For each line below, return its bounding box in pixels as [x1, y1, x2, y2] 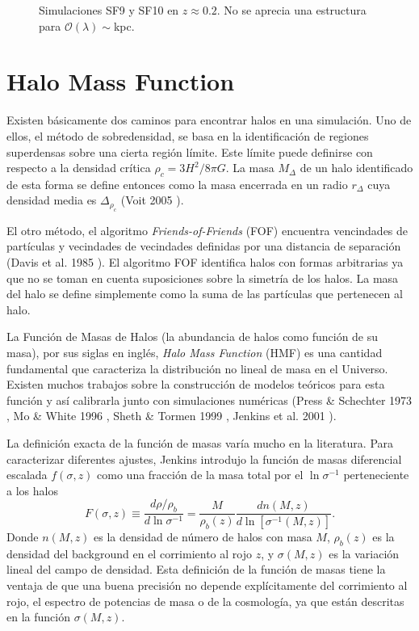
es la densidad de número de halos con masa [94, 528, 312, 545]
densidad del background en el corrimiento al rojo [6, 545, 252, 562]
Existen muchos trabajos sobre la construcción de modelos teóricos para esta [6, 376, 385, 393]
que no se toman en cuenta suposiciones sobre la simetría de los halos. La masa [6, 269, 399, 286]
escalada [6, 466, 48, 483]
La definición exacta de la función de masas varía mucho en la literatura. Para [6, 435, 394, 452]
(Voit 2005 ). [120, 191, 184, 208]
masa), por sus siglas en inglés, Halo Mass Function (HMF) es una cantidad [6, 344, 383, 361]
